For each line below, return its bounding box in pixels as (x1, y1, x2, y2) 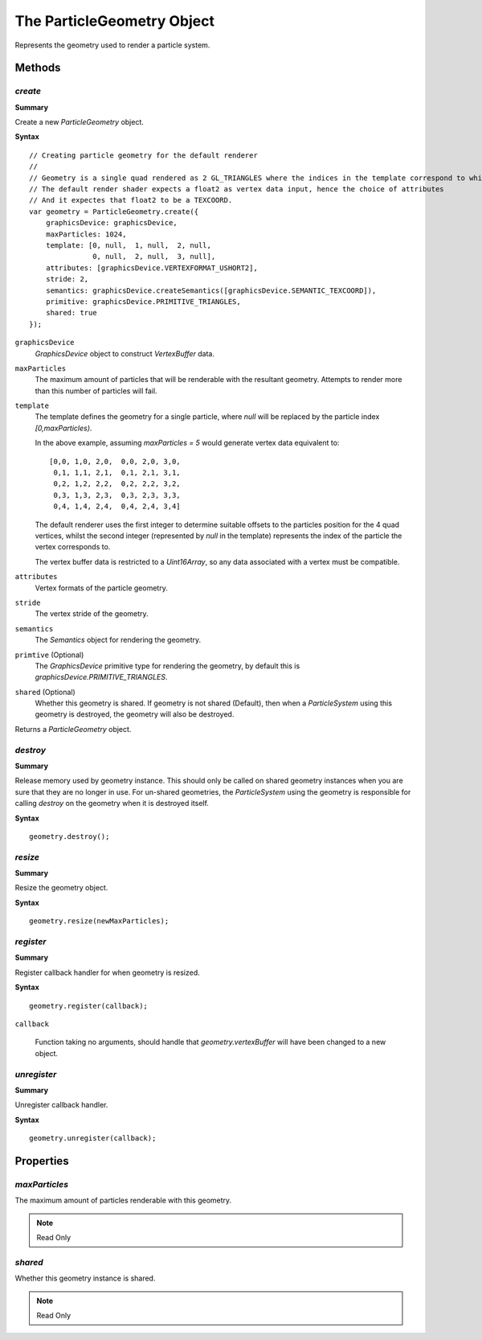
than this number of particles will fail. (35, 386, 157, 396)
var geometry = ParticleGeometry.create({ (29, 207, 199, 216)
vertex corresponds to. (35, 542, 111, 552)
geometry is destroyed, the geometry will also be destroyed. (35, 709, 235, 719)
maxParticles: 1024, (45, 229, 127, 239)
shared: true (45, 308, 97, 318)
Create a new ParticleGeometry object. (14, 117, 145, 127)
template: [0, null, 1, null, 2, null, (45, 241, 212, 249)
